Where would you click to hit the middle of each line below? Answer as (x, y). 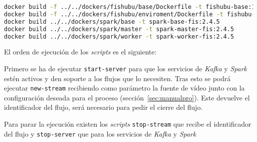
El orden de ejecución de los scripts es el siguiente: (80, 52)
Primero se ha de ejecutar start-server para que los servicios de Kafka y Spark (126, 68)
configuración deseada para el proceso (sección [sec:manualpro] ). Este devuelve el (127, 97)
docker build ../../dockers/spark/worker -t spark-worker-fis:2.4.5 (119, 36)
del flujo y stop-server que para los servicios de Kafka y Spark (100, 133)
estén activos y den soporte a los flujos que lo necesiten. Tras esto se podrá (117, 78)
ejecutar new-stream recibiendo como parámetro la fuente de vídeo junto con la (125, 88)
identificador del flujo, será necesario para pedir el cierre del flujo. (103, 107)
